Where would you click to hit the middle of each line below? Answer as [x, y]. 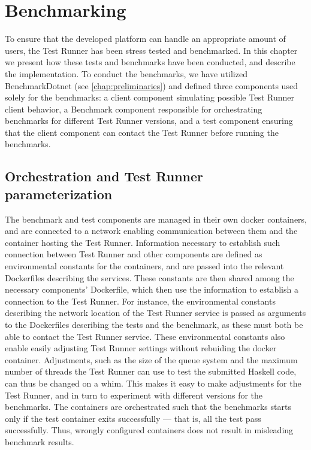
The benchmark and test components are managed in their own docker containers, [156, 219]
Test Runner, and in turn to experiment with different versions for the [134, 395]
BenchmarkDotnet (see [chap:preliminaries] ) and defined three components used [151, 85]
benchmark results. [40, 441]
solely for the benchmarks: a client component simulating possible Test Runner [150, 97]
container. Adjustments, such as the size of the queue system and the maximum [151, 359]
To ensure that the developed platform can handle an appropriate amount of [145, 39]
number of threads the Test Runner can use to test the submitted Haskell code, [151, 371]
